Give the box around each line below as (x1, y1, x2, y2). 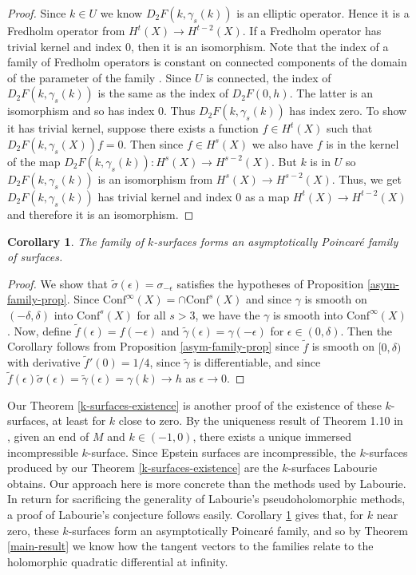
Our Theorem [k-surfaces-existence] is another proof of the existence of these (7, 396, 382, 413)
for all (137, 306, 166, 323)
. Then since (123, 135, 184, 152)
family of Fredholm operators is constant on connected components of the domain (7, 54, 407, 70)
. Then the (340, 322, 393, 339)
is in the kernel (326, 135, 399, 152)
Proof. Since (7, 5, 66, 21)
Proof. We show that (7, 275, 109, 291)
